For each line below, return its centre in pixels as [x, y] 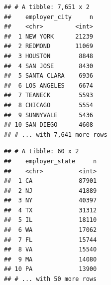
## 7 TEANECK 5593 [49, 95]
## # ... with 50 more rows [51, 279]
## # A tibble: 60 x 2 [42, 152]
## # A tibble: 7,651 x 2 [47, 7]
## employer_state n [51, 161]
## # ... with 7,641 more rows [56, 134]
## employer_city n [49, 17]
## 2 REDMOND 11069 [49, 46]
